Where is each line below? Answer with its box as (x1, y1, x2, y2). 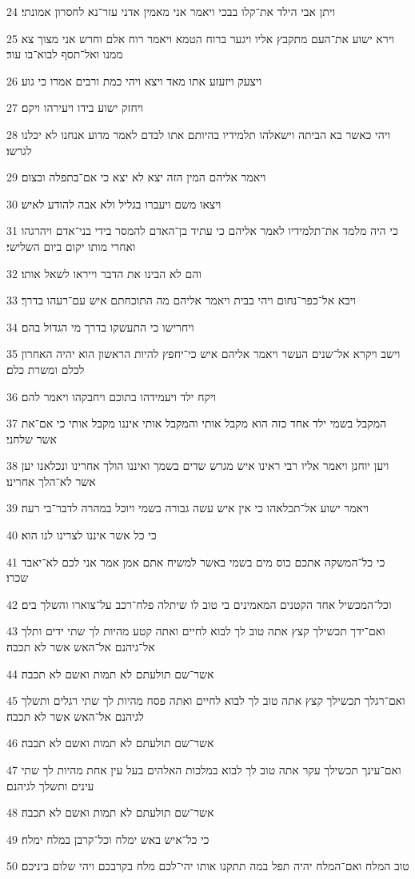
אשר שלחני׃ (6, 430, 57, 447)
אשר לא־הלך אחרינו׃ (6, 472, 96, 489)
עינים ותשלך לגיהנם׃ (6, 777, 94, 793)
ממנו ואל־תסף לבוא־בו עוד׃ (6, 46, 123, 62)
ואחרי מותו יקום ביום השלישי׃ (6, 237, 136, 254)
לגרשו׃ (6, 141, 32, 158)
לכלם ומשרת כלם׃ (6, 360, 85, 377)
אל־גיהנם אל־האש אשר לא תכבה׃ (6, 638, 155, 655)
